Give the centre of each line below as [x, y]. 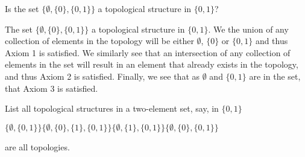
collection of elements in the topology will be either [99, 41]
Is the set [22, 8]
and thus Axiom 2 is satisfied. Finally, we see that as [102, 76]
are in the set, [275, 76]
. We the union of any [248, 29]
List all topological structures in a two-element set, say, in [112, 108]
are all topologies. [37, 146]
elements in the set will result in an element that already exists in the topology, [152, 64]
